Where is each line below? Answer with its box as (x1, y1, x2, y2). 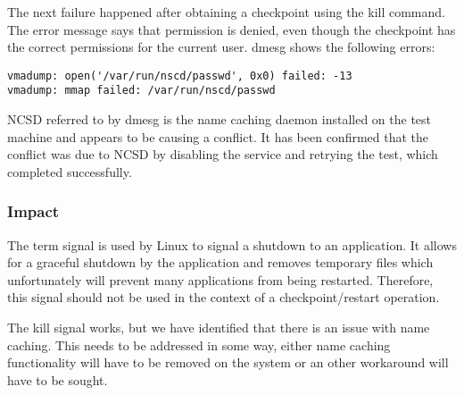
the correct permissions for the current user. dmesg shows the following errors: (7, 38, 435, 56)
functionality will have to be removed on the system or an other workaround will (7, 353, 449, 372)
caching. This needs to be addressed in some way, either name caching (7, 335, 391, 354)
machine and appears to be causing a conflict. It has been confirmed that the (7, 127, 429, 146)
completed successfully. (7, 162, 132, 181)
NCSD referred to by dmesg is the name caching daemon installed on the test (7, 110, 432, 129)
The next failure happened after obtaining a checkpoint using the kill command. (7, 3, 445, 21)
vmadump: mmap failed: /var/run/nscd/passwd (7, 84, 276, 97)
